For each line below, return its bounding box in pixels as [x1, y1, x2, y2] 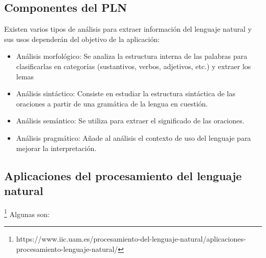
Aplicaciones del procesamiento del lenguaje [4, 167, 242, 183]
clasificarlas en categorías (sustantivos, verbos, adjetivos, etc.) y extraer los [16, 60, 251, 71]
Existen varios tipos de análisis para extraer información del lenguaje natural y [4, 24, 252, 34]
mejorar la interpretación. [16, 142, 97, 153]
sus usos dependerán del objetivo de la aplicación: [4, 33, 160, 44]
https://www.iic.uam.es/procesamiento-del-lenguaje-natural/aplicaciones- [16, 233, 246, 244]
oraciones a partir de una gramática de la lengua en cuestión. [16, 98, 208, 109]
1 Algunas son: [4, 207, 50, 219]
